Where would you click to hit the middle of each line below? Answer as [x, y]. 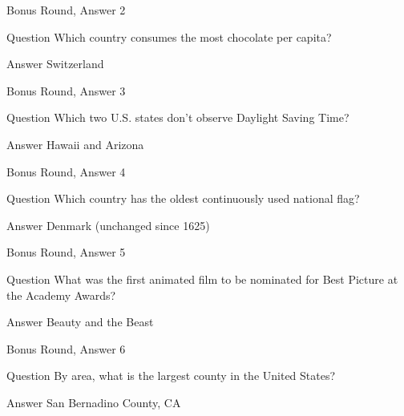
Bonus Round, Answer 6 [66, 348]
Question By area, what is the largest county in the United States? [171, 376]
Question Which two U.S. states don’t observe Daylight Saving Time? [178, 117]
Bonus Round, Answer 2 [66, 10]
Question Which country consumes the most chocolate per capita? [169, 36]
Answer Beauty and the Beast [80, 322]
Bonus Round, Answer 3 [66, 90]
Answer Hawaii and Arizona [75, 144]
